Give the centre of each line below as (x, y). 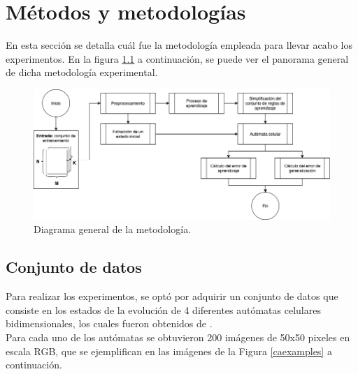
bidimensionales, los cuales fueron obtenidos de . (109, 323)
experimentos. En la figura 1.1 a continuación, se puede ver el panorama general (177, 58)
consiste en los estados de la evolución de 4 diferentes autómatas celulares (163, 309)
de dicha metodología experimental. (82, 72)
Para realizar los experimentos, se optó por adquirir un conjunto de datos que (172, 296)
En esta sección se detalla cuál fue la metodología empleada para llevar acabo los (179, 45)
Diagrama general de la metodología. (113, 229)
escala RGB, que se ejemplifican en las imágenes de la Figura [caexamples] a (169, 351)
